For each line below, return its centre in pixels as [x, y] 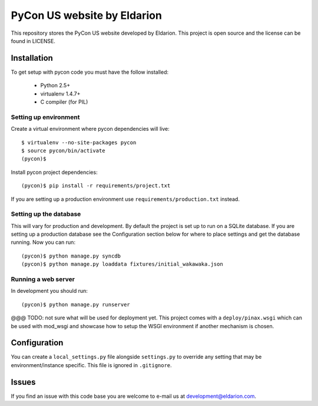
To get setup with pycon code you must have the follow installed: [90, 72]
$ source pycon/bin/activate [63, 151]
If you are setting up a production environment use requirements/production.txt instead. [125, 199]
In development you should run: [49, 291]
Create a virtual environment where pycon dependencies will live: [90, 129]
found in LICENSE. [33, 41]
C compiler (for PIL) [64, 102]
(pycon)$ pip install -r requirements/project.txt [96, 186]
